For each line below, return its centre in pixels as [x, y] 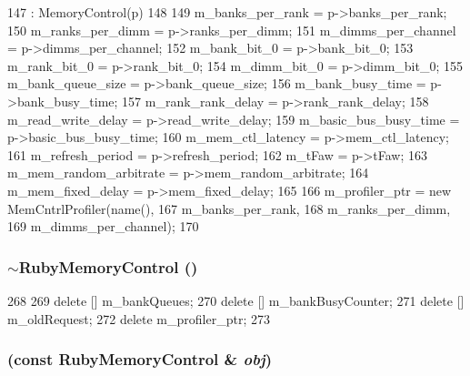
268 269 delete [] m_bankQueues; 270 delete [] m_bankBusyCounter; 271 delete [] [236, 300]
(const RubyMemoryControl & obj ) [140, 359]
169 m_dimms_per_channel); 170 [103, 226]
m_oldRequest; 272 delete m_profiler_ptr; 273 [139, 318]
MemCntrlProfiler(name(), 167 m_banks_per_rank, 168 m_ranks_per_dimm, [229, 208]
